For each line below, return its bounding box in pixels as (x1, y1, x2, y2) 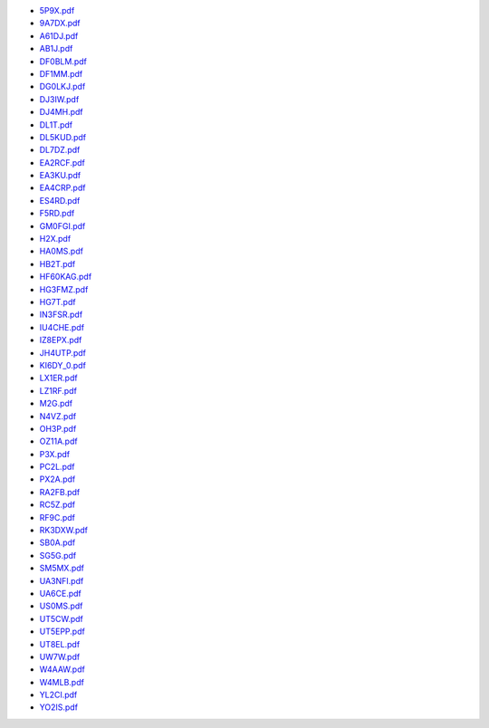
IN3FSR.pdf (39, 309, 83, 321)
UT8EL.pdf (39, 638, 81, 649)
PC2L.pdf (39, 462, 75, 473)
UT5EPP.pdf (39, 626, 85, 637)
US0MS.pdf (39, 600, 83, 611)
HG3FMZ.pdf (39, 283, 89, 294)
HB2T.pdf (39, 258, 76, 269)
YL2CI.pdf (39, 689, 78, 701)
